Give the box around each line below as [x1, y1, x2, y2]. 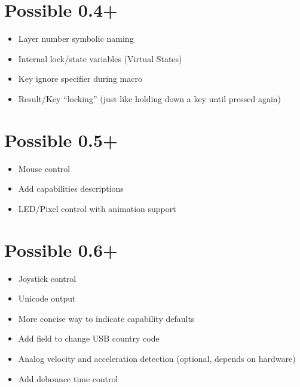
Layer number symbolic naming [18, 32, 134, 45]
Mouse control [18, 162, 71, 174]
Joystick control [18, 272, 76, 284]
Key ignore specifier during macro [18, 72, 142, 85]
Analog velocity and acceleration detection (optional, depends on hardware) [18, 352, 296, 364]
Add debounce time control [18, 372, 118, 385]
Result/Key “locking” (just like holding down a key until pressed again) [18, 92, 281, 105]
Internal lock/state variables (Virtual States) [18, 52, 182, 64]
